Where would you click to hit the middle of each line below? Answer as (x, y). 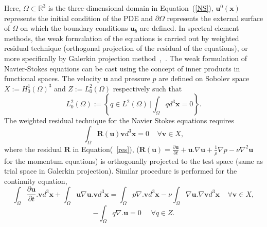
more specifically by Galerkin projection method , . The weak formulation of (126, 58)
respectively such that (147, 88)
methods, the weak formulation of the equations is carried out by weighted (122, 38)
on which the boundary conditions (74, 28)
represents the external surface (215, 18)
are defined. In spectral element (189, 28)
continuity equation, (36, 181)
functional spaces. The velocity (53, 78)
